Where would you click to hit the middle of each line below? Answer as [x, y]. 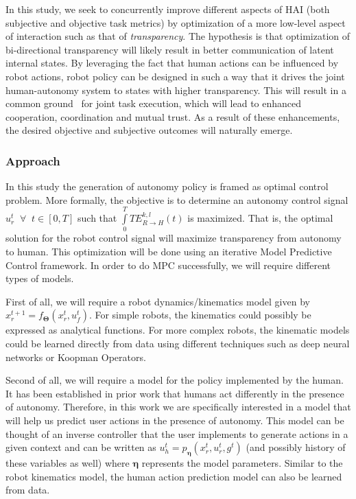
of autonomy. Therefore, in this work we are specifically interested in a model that [178, 407]
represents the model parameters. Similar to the [242, 462]
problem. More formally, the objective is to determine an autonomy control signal [177, 199]
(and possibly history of [296, 447]
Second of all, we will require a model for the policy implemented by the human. [175, 380]
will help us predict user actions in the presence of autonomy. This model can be [175, 420]
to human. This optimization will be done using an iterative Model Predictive [169, 252]
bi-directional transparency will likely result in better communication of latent [170, 49]
